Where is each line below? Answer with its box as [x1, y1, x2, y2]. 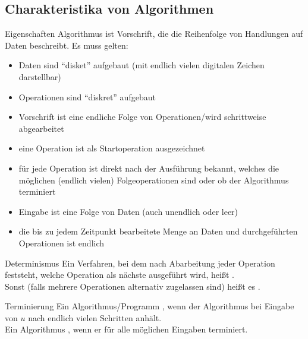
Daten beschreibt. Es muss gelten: [5, 39, 128, 51]
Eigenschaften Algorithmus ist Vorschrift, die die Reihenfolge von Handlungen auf [5, 27, 303, 40]
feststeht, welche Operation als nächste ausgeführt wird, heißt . [5, 268, 234, 281]
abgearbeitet [18, 122, 64, 134]
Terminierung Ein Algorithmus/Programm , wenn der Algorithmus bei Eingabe [5, 300, 294, 312]
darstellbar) [18, 70, 61, 83]
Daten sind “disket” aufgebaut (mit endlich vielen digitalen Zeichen [18, 59, 265, 71]
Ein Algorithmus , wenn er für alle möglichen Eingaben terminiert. [5, 323, 248, 335]
